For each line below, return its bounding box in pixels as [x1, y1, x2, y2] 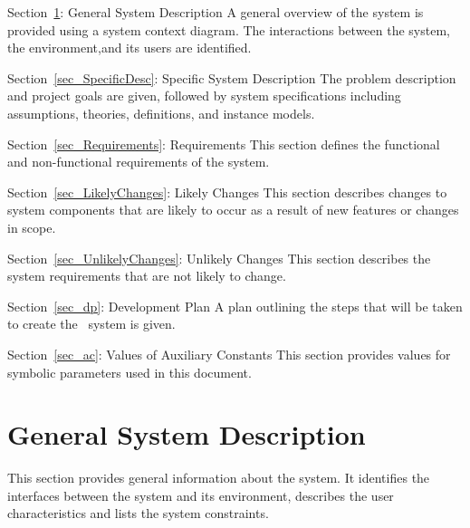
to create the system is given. [7, 314, 176, 333]
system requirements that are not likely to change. [7, 266, 286, 285]
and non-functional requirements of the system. [7, 152, 270, 171]
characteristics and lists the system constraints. [7, 504, 269, 523]
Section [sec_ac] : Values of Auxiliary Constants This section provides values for [7, 344, 451, 363]
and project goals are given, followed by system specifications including [7, 86, 401, 105]
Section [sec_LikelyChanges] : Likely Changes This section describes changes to [7, 182, 447, 201]
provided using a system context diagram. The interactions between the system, [7, 20, 450, 39]
